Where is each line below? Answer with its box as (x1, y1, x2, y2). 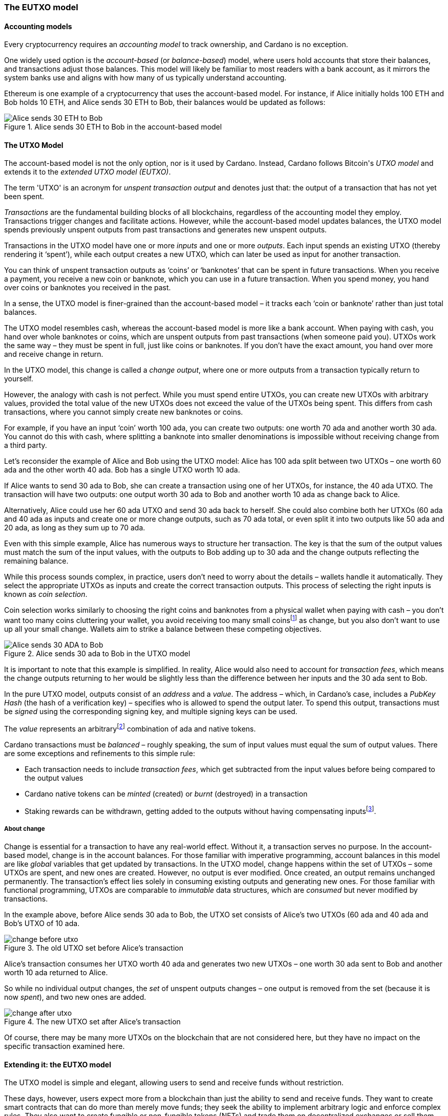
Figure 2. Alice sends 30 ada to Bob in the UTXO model (4, 649, 190, 658)
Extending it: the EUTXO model (4, 1060, 111, 1069)
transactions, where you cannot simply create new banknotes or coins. (4, 407, 243, 417)
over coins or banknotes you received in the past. (4, 283, 171, 292)
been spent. (4, 192, 45, 201)
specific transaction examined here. (4, 1042, 125, 1051)
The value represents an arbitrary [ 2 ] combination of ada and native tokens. (4, 723, 256, 733)
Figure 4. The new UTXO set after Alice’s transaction (4, 1017, 181, 1026)
